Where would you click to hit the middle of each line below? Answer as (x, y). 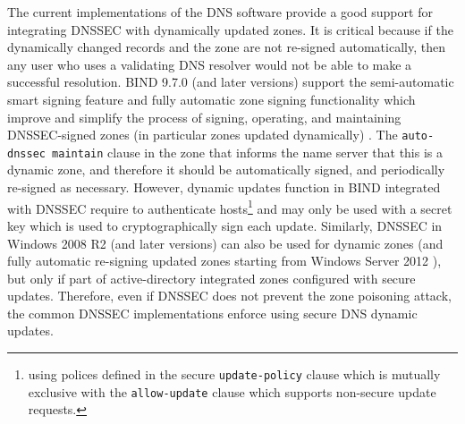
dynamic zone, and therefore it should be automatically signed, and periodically (226, 170)
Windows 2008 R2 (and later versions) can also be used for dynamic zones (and (225, 243)
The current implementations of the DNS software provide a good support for (220, 12)
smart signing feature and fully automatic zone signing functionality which (211, 99)
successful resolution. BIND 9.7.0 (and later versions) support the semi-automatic (231, 82)
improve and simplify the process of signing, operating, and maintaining (204, 117)
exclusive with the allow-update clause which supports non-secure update (232, 391)
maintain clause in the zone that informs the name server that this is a (248, 152)
